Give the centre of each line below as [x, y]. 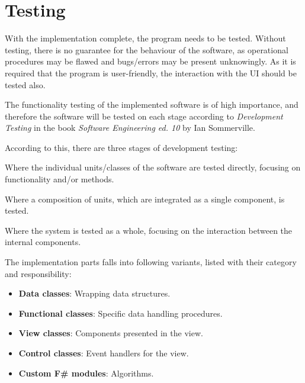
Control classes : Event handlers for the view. [104, 353]
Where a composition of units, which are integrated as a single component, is [145, 199]
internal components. [43, 242]
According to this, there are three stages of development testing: [121, 147]
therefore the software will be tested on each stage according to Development [144, 116]
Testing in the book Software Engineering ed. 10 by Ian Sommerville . [130, 128]
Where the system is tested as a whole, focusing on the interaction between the [149, 230]
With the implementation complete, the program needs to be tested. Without [145, 38]
